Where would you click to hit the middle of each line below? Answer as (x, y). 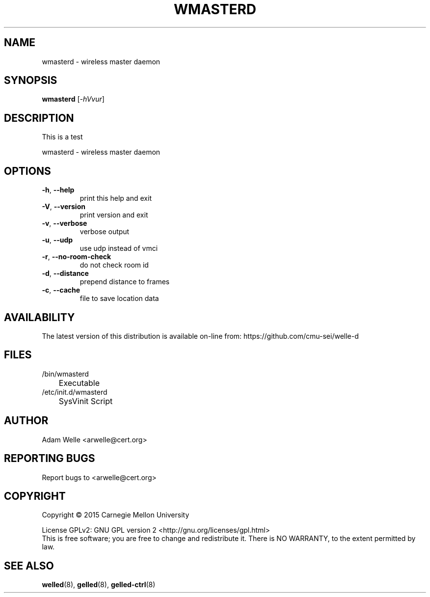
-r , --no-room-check (77, 257)
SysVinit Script (86, 401)
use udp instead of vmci (119, 248)
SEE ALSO (29, 566)
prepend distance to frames (125, 282)
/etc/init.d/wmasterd (75, 392)
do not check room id (114, 265)
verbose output (105, 232)
